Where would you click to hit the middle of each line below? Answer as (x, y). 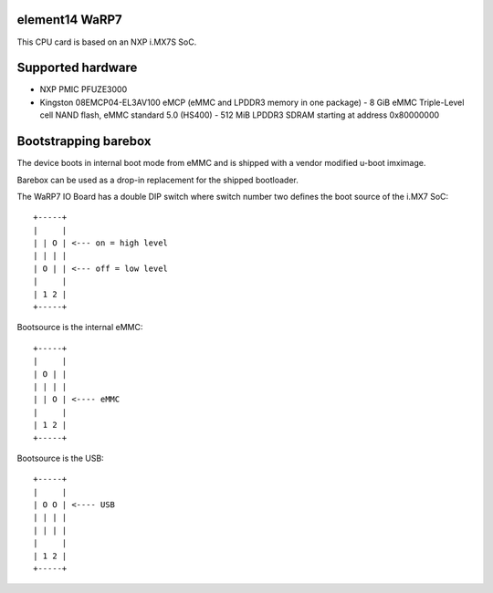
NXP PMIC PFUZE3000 (84, 89)
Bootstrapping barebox (84, 141)
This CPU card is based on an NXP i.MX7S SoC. (107, 42)
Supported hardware (77, 68)
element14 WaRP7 (69, 20)
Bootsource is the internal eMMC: (80, 328)
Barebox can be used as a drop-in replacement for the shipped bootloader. (157, 180)
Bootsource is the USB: (60, 458)
